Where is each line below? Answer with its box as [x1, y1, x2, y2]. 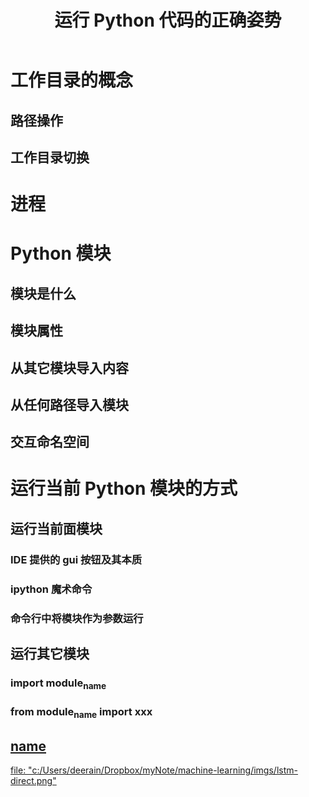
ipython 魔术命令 [10, 582, 93, 596]
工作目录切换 [10, 149, 90, 166]
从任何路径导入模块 [10, 396, 129, 413]
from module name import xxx [10, 705, 153, 721]
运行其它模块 [10, 646, 90, 663]
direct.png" [10, 775, 57, 787]
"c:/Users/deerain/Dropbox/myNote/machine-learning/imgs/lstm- [28, 764, 298, 776]
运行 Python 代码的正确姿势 [54, 9, 282, 32]
